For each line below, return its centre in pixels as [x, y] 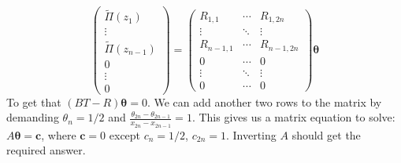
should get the [326, 134]
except [125, 134]
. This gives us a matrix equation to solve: [293, 117]
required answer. [46, 150]
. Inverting [251, 134]
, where [59, 134]
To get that [34, 101]
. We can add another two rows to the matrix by [264, 101]
